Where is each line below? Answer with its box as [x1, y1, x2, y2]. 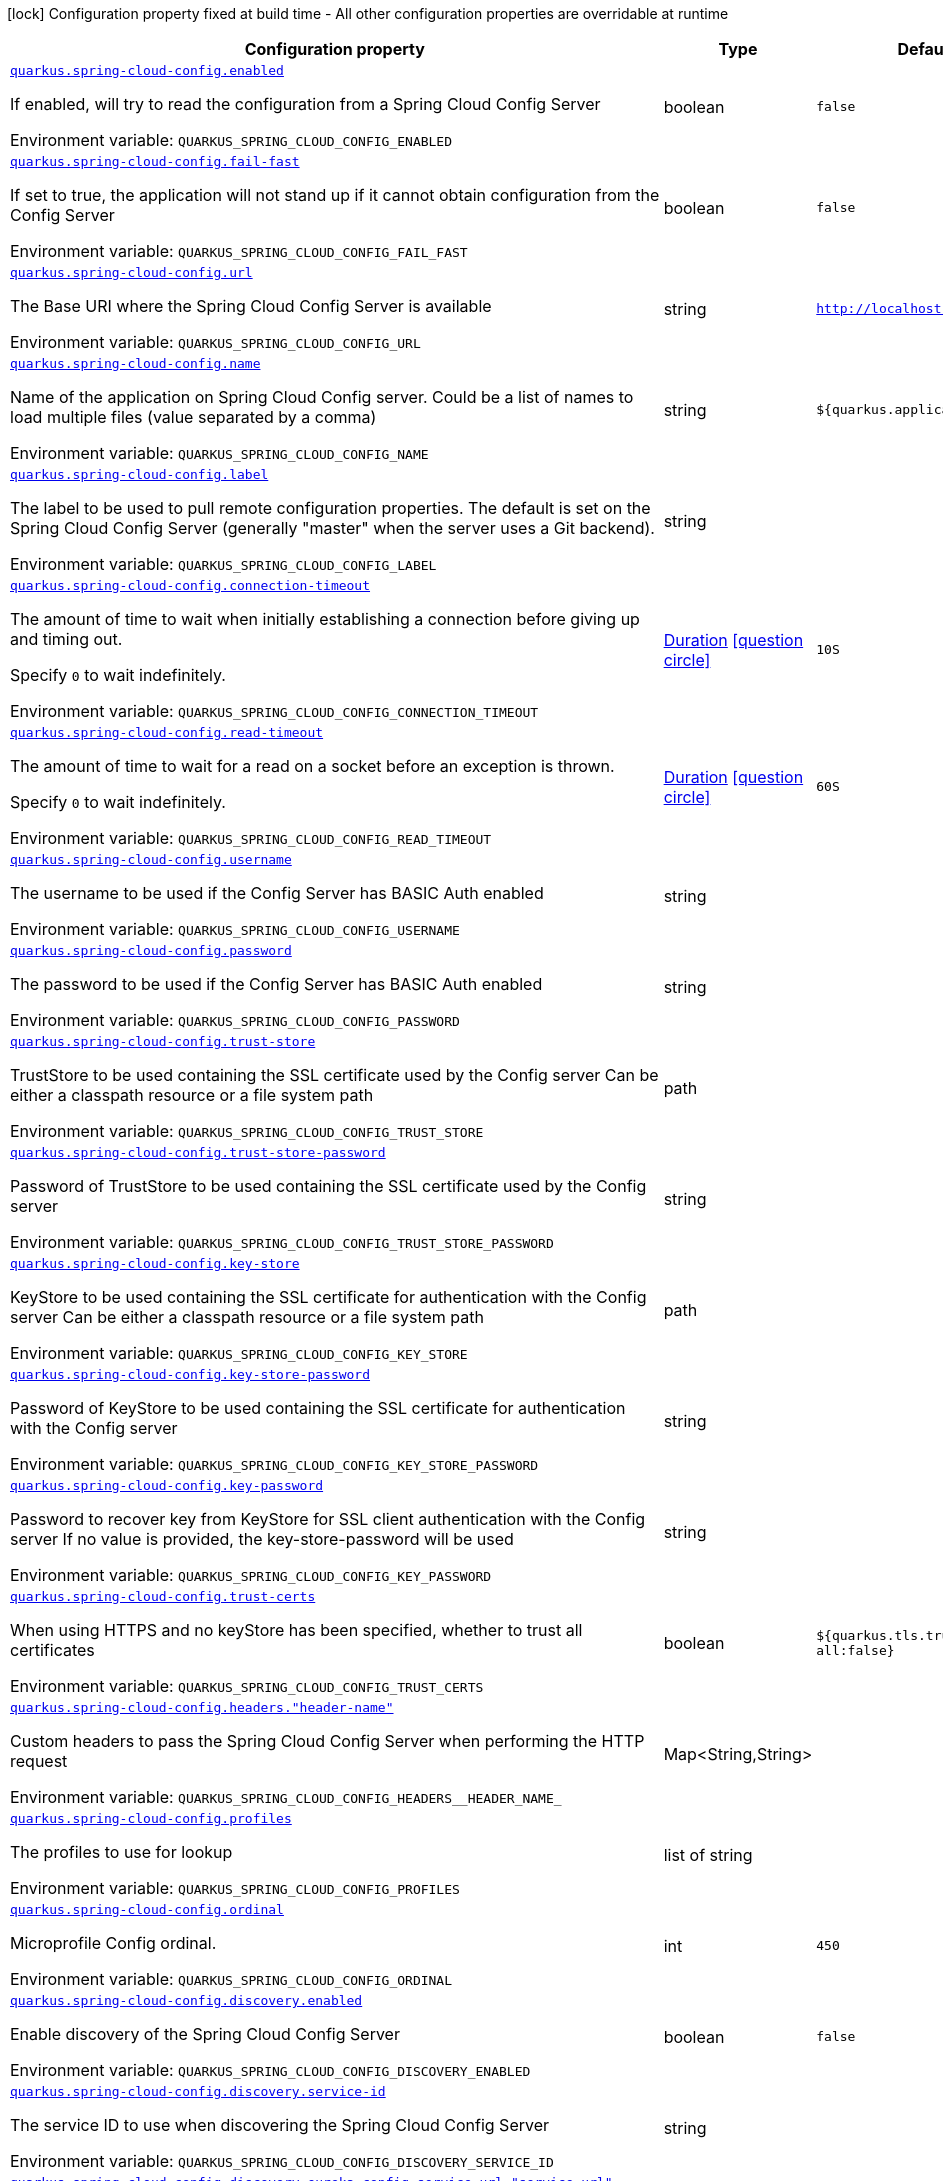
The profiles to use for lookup [10, 1842, 233, 1862]
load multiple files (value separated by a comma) [10, 407, 377, 427]
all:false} [816, 1642, 895, 1658]
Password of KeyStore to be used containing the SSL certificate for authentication [10, 1398, 626, 1418]
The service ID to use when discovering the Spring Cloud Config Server [10, 2115, 550, 2135]
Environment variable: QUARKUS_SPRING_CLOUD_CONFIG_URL [10, 332, 421, 352]
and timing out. [10, 629, 123, 649]
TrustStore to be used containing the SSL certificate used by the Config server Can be [10, 1065, 659, 1085]
